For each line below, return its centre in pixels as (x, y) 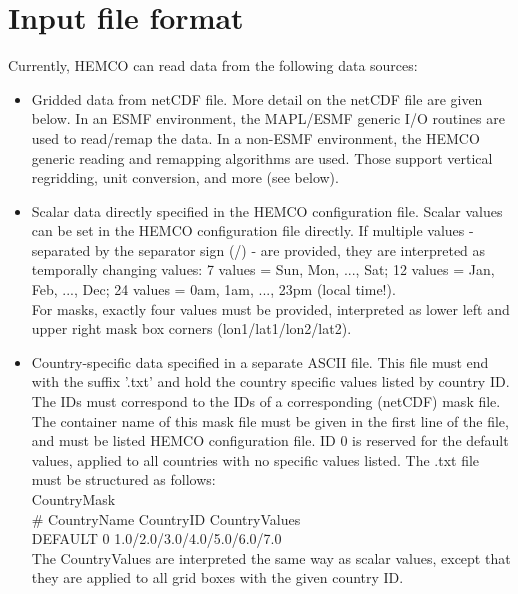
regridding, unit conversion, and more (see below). (185, 177)
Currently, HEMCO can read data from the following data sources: (213, 65)
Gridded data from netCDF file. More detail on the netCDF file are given (257, 98)
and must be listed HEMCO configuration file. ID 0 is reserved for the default (270, 440)
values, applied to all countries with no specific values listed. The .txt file (255, 459)
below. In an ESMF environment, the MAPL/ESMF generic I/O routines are (268, 118)
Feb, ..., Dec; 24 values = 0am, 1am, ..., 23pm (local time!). (213, 289)
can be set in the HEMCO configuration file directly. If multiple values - (252, 230)
